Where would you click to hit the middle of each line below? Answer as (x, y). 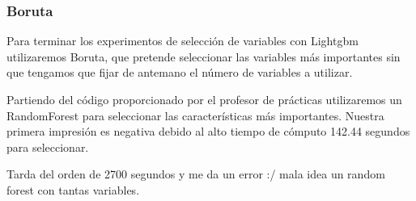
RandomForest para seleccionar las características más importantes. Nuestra (195, 115)
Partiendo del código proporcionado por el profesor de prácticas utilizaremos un (204, 99)
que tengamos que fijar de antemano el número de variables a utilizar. (180, 72)
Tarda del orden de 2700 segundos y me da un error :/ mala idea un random (196, 174)
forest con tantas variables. (73, 189)
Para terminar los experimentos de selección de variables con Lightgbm (183, 41)
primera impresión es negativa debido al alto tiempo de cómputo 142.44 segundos (208, 131)
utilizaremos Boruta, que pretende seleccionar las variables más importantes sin (204, 56)
